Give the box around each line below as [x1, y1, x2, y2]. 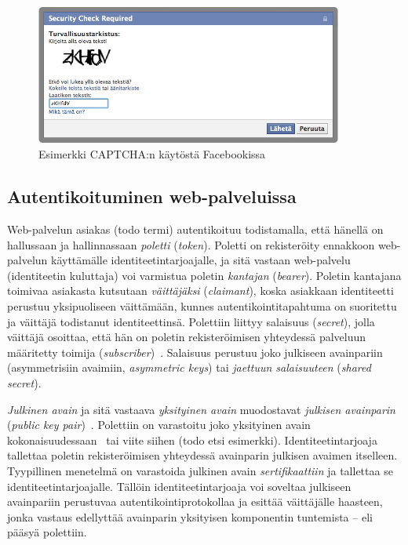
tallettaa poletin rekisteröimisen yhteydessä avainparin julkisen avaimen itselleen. [7, 447, 398, 463]
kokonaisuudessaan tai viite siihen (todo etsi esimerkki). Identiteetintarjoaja [7, 431, 377, 448]
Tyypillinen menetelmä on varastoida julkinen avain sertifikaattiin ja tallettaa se [7, 463, 393, 479]
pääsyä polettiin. [7, 524, 87, 540]
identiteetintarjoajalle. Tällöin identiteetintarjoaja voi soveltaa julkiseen [7, 478, 352, 494]
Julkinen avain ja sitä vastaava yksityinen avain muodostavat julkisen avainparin [7, 401, 395, 417]
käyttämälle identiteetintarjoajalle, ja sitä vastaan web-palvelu [51, 252, 351, 268]
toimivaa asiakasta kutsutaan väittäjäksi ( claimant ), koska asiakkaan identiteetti [7, 282, 394, 299]
